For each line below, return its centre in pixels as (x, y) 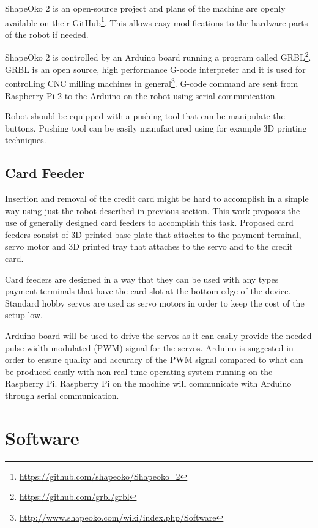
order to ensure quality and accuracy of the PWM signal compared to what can (154, 359)
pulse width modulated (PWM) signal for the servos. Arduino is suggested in (149, 347)
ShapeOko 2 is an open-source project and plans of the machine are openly (145, 8)
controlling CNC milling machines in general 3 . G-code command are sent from (152, 82)
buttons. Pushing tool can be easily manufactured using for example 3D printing (156, 128)
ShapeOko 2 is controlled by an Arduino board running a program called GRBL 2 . (158, 56)
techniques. (26, 140)
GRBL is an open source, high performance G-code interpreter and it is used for (155, 69)
